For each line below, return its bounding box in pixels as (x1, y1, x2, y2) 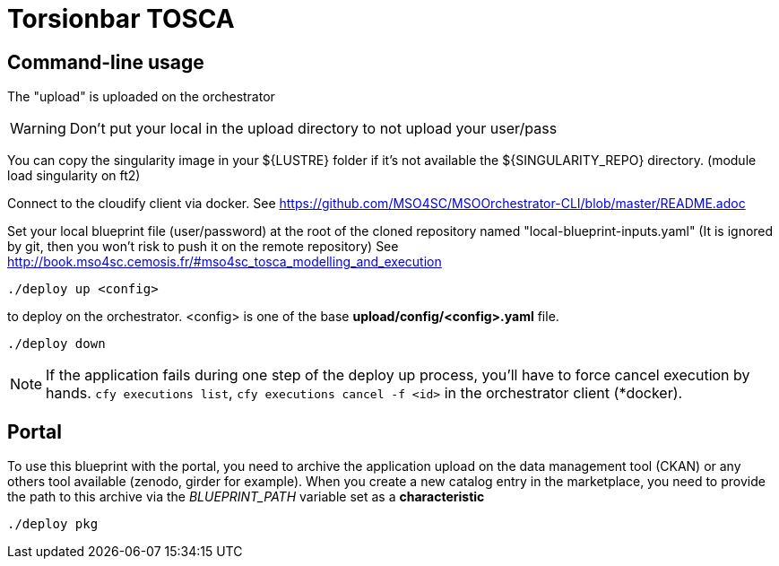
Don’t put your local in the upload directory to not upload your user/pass (69, 119, 558, 138)
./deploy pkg (7, 517, 99, 532)
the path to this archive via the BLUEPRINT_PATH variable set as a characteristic (7, 489, 485, 505)
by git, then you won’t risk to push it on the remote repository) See (7, 239, 399, 255)
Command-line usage (7, 50, 204, 74)
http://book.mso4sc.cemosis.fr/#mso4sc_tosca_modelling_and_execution (7, 254, 442, 270)
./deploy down (7, 336, 106, 352)
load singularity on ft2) (7, 168, 141, 184)
